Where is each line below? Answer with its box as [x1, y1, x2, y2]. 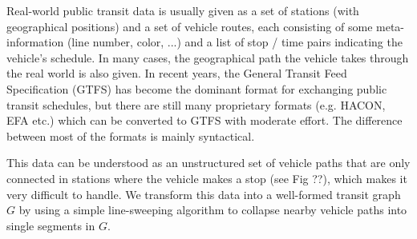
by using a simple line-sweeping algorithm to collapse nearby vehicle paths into [18, 201, 407, 218]
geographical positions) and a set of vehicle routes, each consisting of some [6, 18, 373, 34]
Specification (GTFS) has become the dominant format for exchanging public [6, 80, 387, 97]
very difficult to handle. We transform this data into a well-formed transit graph [6, 185, 401, 202]
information [6, 34, 64, 50]
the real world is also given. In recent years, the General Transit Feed [6, 65, 347, 82]
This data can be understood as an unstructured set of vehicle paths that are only [6, 154, 411, 171]
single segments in [6, 217, 95, 233]
